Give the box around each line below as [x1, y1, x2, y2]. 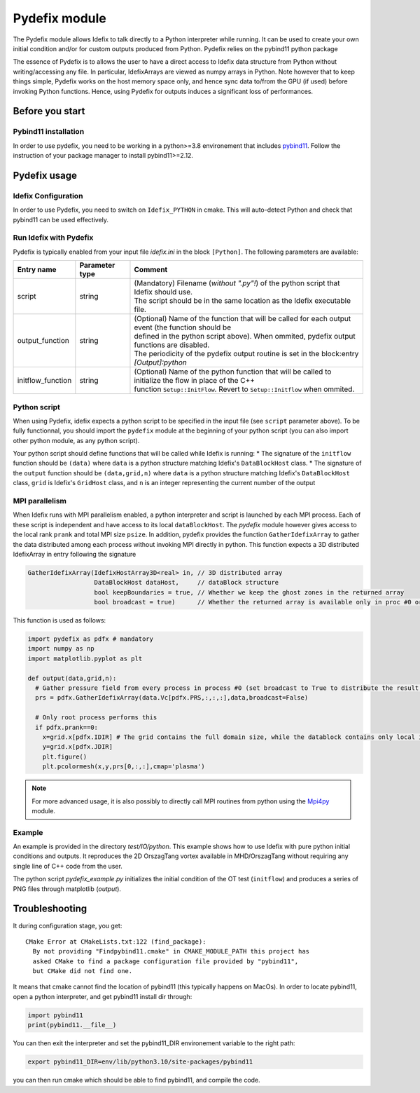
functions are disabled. [134, 340, 210, 350]
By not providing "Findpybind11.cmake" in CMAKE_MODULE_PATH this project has [32, 947, 310, 956]
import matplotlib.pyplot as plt [27, 654, 143, 663]
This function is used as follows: [13, 616, 106, 625]
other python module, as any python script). [13, 436, 140, 444]
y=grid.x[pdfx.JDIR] [42, 743, 113, 751]
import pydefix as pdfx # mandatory [27, 635, 154, 643]
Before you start [13, 105, 85, 117]
